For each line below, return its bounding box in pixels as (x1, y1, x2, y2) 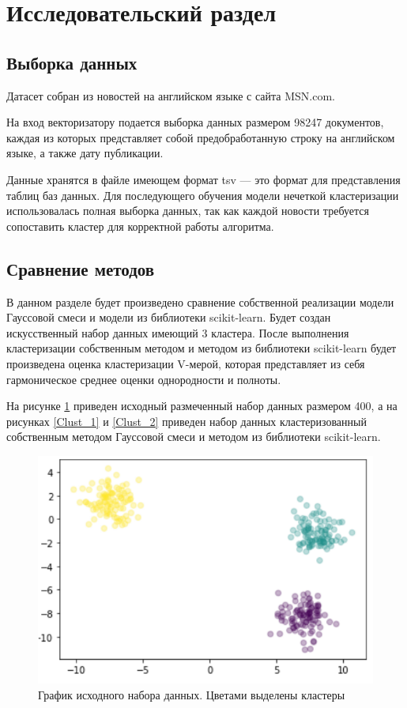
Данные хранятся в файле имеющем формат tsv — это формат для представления (6, 171, 401, 187)
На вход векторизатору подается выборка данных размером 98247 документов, (6, 114, 384, 130)
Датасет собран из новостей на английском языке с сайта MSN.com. (6, 87, 335, 104)
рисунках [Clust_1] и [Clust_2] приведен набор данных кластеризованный (6, 412, 367, 429)
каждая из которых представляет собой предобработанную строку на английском (6, 129, 395, 145)
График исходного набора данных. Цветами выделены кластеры (38, 686, 345, 702)
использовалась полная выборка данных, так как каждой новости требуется (6, 202, 369, 219)
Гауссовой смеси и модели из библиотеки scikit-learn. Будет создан (6, 309, 331, 326)
